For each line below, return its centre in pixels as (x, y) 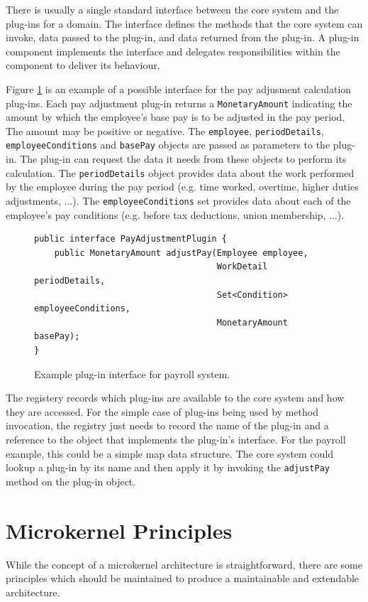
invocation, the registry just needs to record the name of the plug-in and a (167, 425)
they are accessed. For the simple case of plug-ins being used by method (162, 411)
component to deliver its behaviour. (83, 65)
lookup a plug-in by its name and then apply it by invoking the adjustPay (168, 467)
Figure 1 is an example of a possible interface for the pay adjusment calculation (179, 88)
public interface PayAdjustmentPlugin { (131, 239)
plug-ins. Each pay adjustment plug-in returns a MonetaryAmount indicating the (179, 103)
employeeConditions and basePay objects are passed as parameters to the (168, 145)
